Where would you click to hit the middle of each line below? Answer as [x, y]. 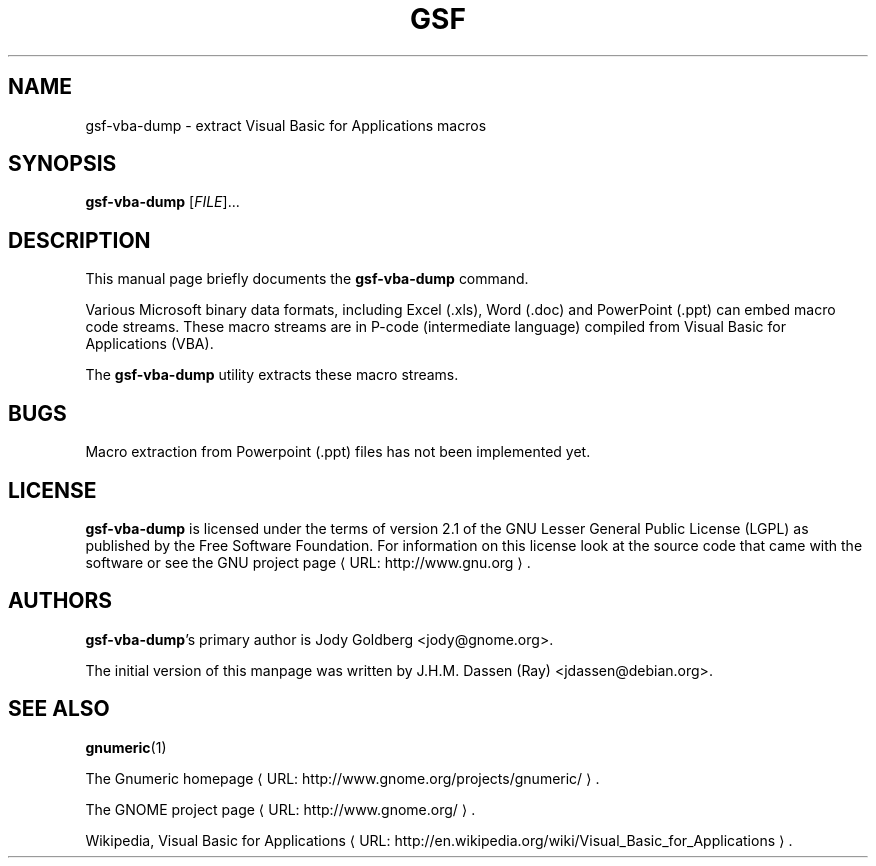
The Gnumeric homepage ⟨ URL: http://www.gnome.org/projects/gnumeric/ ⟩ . [342, 778]
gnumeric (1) [126, 747]
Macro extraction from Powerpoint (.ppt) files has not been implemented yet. [338, 452]
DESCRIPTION [79, 240]
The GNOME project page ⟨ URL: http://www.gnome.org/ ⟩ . [280, 809]
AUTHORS [60, 601]
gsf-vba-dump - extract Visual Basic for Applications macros [286, 125]
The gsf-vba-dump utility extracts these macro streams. [272, 375]
